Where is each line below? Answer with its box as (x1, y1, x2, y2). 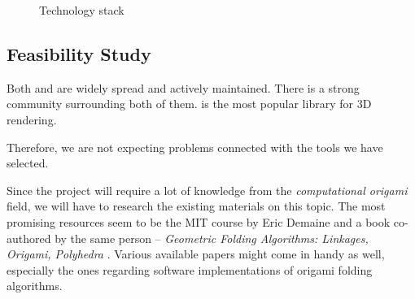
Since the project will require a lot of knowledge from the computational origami (7, 181, 408, 198)
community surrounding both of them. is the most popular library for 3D (7, 95, 372, 112)
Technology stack (39, 2, 124, 18)
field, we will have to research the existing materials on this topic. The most (7, 197, 386, 214)
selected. (7, 154, 49, 171)
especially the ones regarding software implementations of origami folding (7, 261, 373, 278)
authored (7, 229, 51, 246)
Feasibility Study (7, 41, 151, 66)
